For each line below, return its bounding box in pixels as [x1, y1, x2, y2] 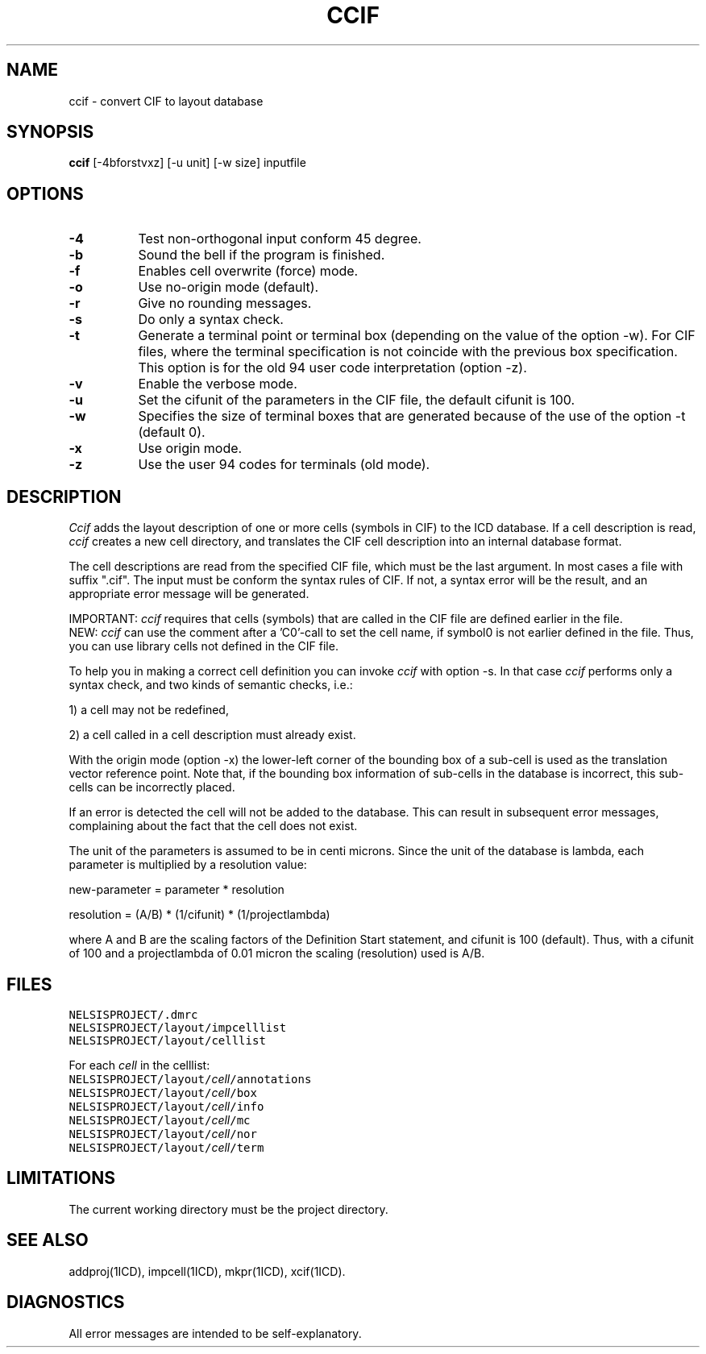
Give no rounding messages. [138, 295, 312, 312]
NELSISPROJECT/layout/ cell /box [69, 1085, 257, 1099]
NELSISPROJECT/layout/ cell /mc [69, 1112, 251, 1127]
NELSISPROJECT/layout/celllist [69, 1033, 266, 1047]
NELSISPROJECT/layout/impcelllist [69, 1020, 287, 1034]
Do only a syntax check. [138, 311, 284, 328]
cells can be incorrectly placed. [69, 780, 235, 795]
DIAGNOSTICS [6, 1292, 125, 1313]
